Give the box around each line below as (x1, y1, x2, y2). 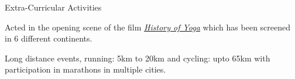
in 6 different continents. (5, 32, 92, 44)
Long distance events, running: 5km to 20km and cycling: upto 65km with (5, 51, 270, 64)
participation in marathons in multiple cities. (5, 63, 166, 75)
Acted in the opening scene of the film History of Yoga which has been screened (5, 20, 291, 33)
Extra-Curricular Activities (5, 1, 102, 13)
